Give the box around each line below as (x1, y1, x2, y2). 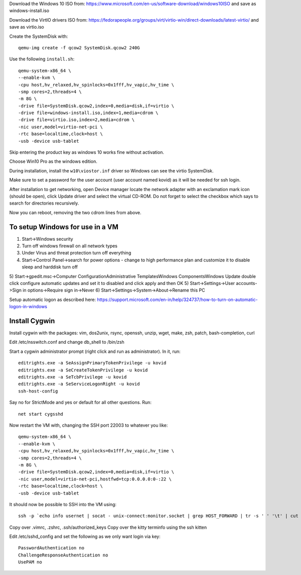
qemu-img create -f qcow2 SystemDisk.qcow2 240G (18, 45, 140, 50)
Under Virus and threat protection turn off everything (22, 250, 131, 256)
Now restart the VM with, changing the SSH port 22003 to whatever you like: (9, 422, 168, 428)
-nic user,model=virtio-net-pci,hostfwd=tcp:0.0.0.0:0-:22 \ (18, 476, 172, 482)
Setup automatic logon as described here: (9, 297, 96, 303)
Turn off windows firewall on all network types (22, 243, 118, 249)
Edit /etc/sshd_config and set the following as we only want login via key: (9, 533, 161, 540)
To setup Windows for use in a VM (9, 223, 119, 231)
